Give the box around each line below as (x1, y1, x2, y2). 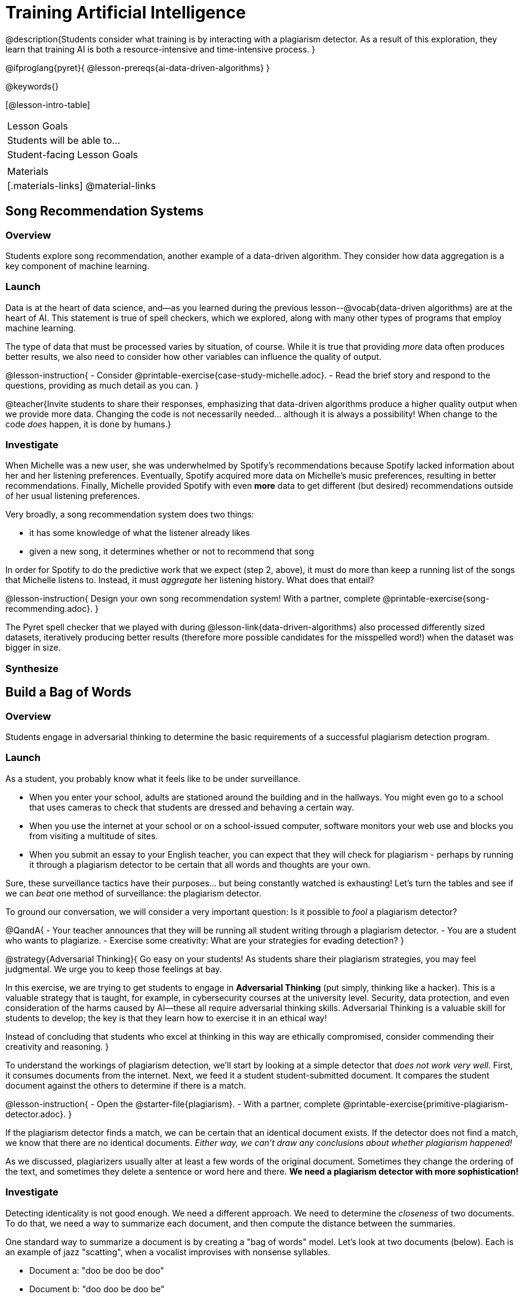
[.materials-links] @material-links (7, 179, 156, 192)
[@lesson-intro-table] (5, 99, 90, 110)
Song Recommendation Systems (5, 204, 204, 219)
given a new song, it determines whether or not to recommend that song (29, 546, 314, 557)
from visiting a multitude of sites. (29, 830, 158, 841)
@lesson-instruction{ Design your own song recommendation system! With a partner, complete (5, 593, 381, 604)
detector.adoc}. (5, 1108, 66, 1119)
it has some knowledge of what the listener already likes (29, 528, 250, 538)
